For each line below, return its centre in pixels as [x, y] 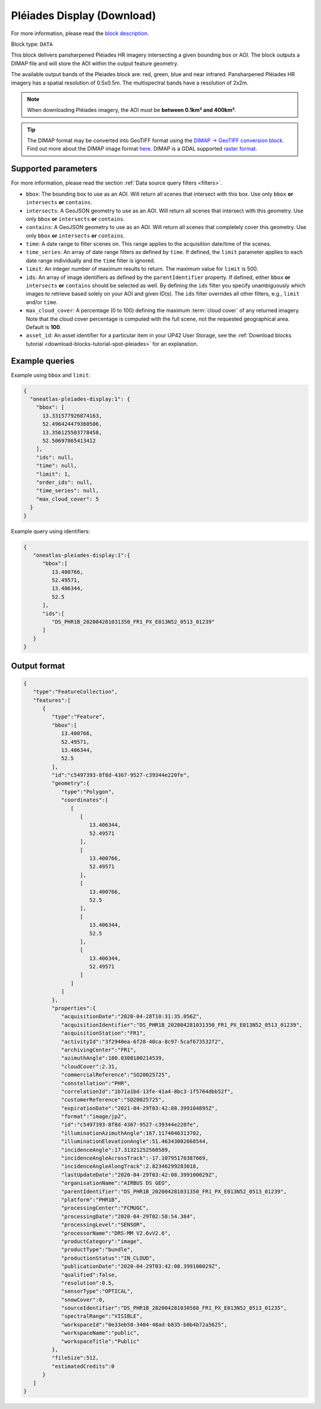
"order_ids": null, [64, 482]
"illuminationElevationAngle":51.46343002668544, [135, 1142]
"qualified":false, [89, 1275]
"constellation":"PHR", [96, 1083]
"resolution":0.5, [88, 1283]
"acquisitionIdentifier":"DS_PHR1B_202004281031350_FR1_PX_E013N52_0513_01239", [182, 1025]
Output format [38, 666]
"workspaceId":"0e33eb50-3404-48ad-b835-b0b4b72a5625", [144, 1325]
